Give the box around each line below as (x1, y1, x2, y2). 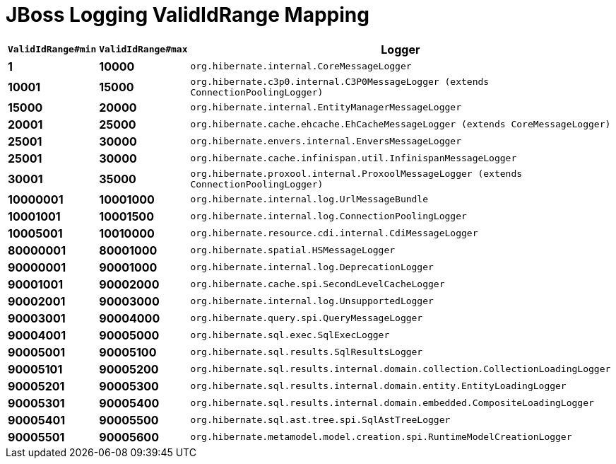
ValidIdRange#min (8, 44, 97, 55)
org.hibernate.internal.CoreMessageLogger (190, 61, 412, 72)
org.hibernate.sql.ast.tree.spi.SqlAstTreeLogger (190, 414, 451, 426)
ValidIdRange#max (99, 44, 188, 55)
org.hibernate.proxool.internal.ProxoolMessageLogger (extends (190, 168, 523, 179)
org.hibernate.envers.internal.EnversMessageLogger (190, 136, 461, 147)
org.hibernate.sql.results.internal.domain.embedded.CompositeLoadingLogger (190, 398, 594, 409)
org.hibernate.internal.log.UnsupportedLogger (190, 296, 434, 307)
